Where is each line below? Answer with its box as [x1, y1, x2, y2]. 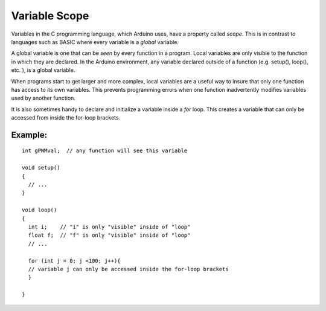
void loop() [22, 207, 57, 214]
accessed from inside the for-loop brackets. [11, 114, 121, 121]
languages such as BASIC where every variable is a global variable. [11, 38, 179, 45]
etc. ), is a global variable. [11, 66, 75, 74]
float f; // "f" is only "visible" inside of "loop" [28, 232, 191, 239]
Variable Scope [11, 9, 89, 22]
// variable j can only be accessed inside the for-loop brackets [28, 266, 229, 272]
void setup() [22, 164, 60, 172]
